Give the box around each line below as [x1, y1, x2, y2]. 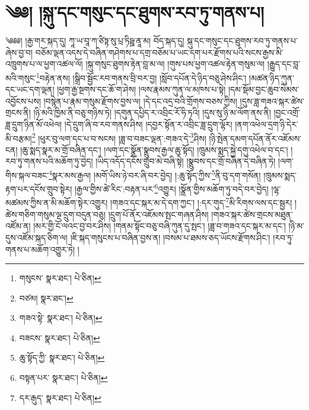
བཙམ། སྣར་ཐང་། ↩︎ [19, 291, 74, 304]
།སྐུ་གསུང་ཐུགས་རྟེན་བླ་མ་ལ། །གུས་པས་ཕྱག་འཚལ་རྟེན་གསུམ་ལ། [85, 58, 265, 70]
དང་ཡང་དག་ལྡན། [5, 83, 55, 96]
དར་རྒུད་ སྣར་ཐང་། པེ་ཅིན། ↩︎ [19, 391, 101, 403]
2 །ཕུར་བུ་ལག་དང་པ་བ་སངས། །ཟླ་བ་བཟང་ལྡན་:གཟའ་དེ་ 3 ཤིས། [31, 130, 206, 144]
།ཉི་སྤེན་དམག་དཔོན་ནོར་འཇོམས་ [209, 132, 302, 144]
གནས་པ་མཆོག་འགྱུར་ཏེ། [5, 243, 75, 255]
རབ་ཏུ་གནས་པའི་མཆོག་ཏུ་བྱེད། [5, 155, 93, 167]
